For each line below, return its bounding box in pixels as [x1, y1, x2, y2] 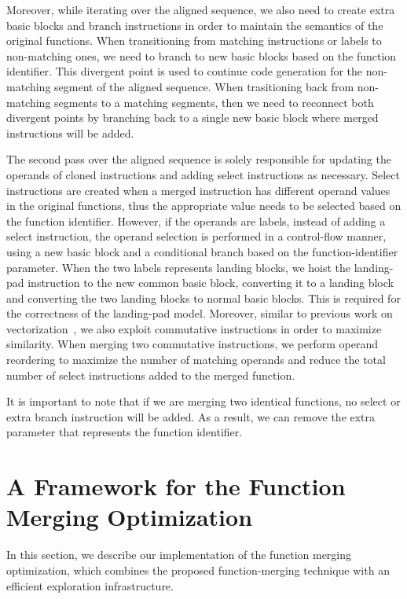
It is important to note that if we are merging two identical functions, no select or [6, 393, 401, 410]
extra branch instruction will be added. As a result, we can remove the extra [6, 408, 376, 424]
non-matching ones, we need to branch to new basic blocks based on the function [6, 47, 397, 64]
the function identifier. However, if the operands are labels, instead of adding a [6, 212, 386, 229]
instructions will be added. [6, 124, 134, 141]
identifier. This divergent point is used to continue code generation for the [6, 63, 363, 79]
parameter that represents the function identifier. [6, 424, 243, 440]
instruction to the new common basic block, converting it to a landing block [27, 274, 394, 291]
